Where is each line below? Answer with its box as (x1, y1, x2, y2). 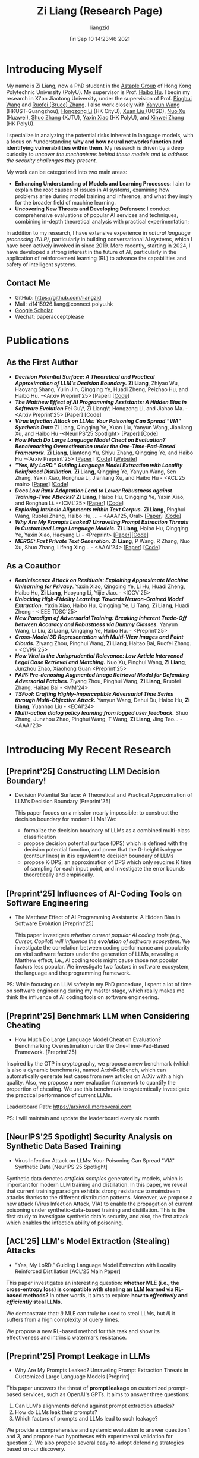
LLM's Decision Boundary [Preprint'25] (14, 798, 111, 805)
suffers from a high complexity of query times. (6, 1316, 120, 1323)
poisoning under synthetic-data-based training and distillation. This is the (6, 1206, 186, 1214)
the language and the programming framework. (14, 969, 131, 976)
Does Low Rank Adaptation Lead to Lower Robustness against (14, 486, 172, 494)
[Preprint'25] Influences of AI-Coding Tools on (6, 888, 182, 898)
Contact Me (6, 278, 50, 288)
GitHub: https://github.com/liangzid (14, 294, 102, 301)
